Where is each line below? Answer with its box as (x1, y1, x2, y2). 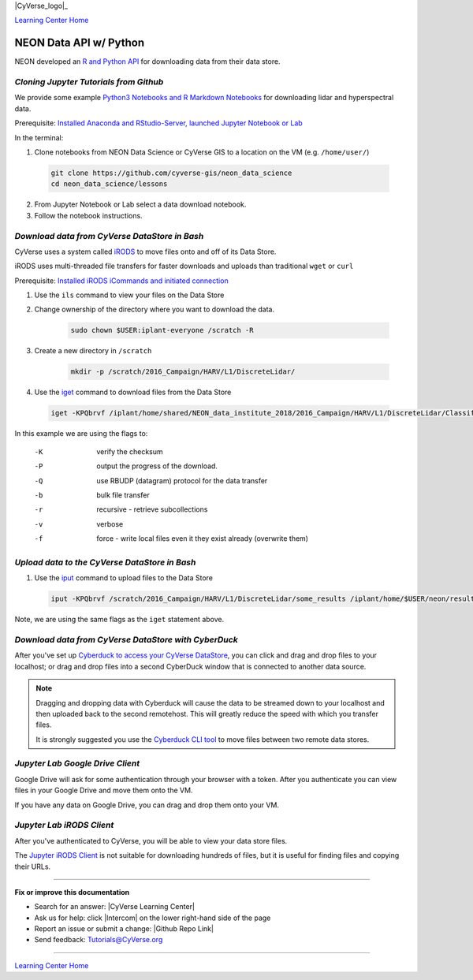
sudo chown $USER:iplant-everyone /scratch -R (70, 326, 254, 335)
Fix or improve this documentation (14, 887, 130, 896)
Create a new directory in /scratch (34, 346, 152, 356)
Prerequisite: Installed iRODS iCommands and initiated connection (14, 276, 229, 285)
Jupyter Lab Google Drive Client (14, 758, 140, 769)
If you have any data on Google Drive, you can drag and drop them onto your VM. (14, 800, 280, 810)
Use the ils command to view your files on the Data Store (34, 290, 225, 300)
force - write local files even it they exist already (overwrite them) (96, 534, 309, 543)
